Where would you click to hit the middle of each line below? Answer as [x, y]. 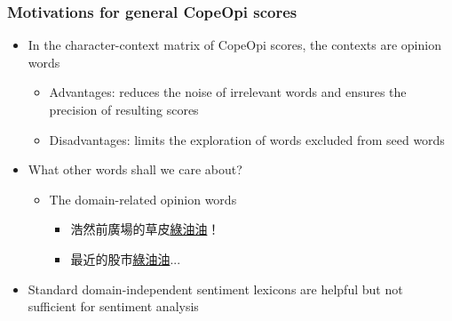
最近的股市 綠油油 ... [126, 258]
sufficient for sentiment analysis [113, 306]
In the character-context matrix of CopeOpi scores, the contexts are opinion [234, 45]
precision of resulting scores [124, 109]
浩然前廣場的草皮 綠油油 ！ [145, 229]
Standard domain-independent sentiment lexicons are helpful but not [215, 289]
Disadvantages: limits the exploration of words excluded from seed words [247, 139]
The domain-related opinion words [143, 199]
